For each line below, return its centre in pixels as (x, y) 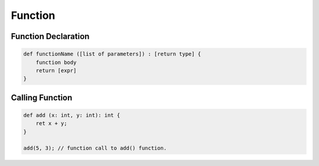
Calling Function (42, 97)
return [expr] (56, 70)
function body (56, 62)
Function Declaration (50, 36)
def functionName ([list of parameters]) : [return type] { (112, 54)
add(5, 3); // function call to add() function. (95, 148)
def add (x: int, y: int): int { (72, 115)
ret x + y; (51, 123)
